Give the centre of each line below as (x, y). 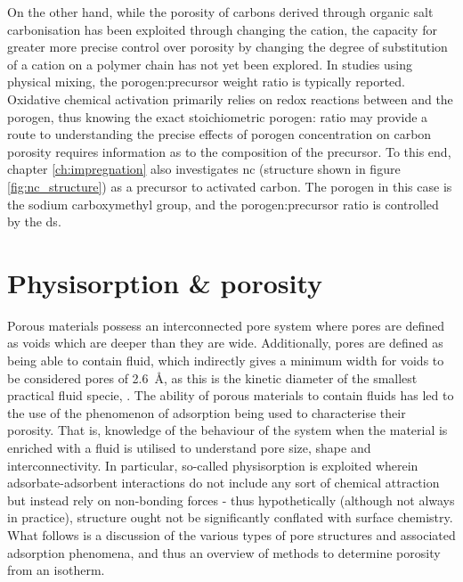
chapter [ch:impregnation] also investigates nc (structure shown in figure (204, 169)
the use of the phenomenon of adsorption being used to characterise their (207, 412)
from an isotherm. (56, 570)
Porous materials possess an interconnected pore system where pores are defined (226, 325)
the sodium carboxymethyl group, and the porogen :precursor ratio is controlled (223, 204)
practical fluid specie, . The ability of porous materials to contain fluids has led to (231, 395)
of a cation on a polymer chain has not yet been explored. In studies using (210, 64)
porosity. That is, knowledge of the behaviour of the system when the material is (227, 430)
